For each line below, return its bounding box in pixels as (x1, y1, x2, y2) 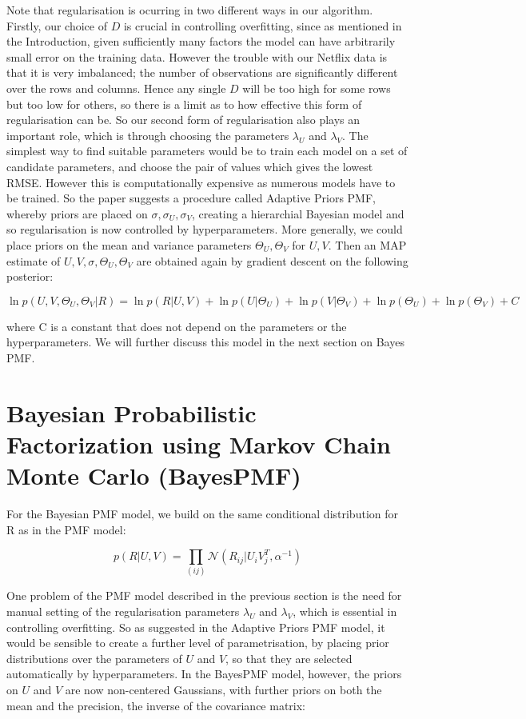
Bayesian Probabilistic (6, 396, 257, 429)
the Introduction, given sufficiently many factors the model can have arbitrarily (6, 33, 396, 50)
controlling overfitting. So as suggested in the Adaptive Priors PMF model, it (6, 618, 385, 635)
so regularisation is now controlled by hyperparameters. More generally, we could (6, 221, 403, 238)
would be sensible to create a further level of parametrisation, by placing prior (6, 634, 389, 651)
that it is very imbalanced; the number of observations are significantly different (6, 64, 398, 81)
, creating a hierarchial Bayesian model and (191, 205, 404, 222)
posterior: (6, 268, 54, 285)
